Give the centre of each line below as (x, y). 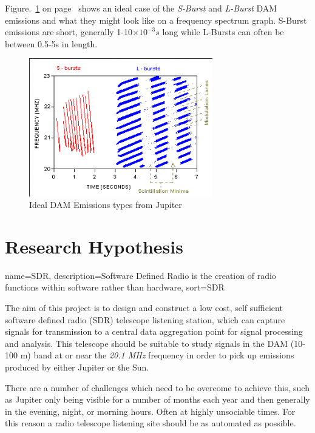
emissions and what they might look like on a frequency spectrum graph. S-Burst (156, 20)
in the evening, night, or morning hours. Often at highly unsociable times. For (150, 411)
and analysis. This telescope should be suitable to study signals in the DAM (147, 343)
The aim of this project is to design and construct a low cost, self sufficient (144, 308)
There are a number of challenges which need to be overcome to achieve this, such (157, 387)
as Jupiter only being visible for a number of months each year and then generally (157, 399)
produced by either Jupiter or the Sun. (77, 367)
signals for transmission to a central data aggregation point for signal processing (154, 331)
